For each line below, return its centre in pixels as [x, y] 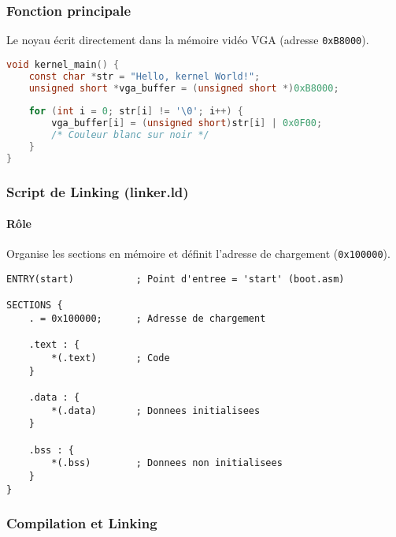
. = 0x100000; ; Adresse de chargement [147, 319]
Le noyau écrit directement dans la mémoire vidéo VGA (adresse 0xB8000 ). [188, 40]
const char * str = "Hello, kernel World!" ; [144, 76]
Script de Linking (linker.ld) [98, 191]
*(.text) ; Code [111, 358]
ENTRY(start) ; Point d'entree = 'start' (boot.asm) [176, 280]
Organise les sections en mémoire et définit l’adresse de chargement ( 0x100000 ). [198, 254]
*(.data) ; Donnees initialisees [156, 410]
